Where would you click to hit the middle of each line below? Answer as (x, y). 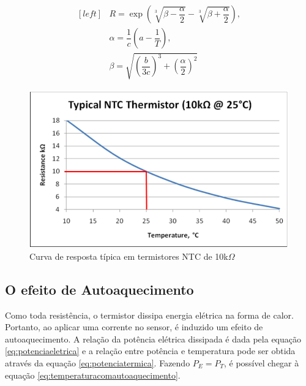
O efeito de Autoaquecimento (99, 289)
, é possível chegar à (261, 362)
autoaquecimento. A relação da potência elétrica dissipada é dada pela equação (153, 339)
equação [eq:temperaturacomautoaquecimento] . (93, 375)
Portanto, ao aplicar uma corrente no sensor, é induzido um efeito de (134, 327)
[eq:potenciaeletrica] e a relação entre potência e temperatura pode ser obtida (150, 351)
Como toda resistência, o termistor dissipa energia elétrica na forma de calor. (149, 315)
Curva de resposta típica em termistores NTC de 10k (129, 256)
